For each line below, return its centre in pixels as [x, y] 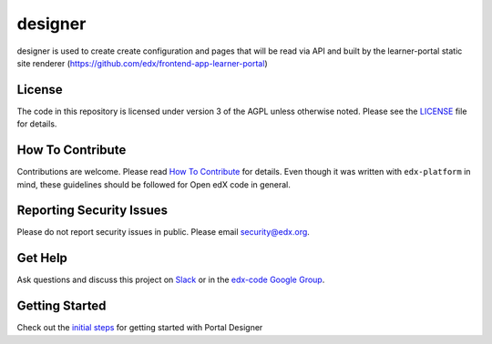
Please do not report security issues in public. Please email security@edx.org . [163, 232]
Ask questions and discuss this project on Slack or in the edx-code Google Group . [171, 280]
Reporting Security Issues [92, 211]
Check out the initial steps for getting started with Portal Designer [140, 328]
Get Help [42, 258]
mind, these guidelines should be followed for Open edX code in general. [154, 184]
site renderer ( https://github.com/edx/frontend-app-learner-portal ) [142, 63]
